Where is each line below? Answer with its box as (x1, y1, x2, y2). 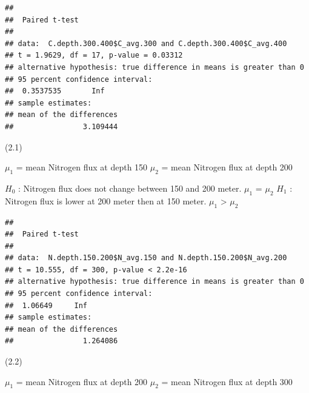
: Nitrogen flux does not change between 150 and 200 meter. (18, 181, 242, 194)
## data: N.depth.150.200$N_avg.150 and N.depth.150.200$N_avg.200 (5, 254, 287, 263)
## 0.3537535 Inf (5, 87, 105, 96)
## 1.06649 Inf (5, 301, 88, 310)
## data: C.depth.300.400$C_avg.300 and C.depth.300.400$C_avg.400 (5, 39, 287, 48)
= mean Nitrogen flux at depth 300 (161, 375, 293, 388)
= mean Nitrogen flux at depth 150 (16, 161, 148, 173)
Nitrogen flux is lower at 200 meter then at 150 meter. (5, 194, 207, 207)
